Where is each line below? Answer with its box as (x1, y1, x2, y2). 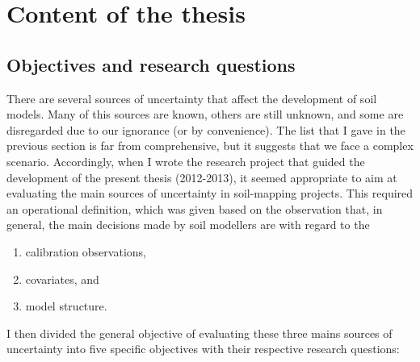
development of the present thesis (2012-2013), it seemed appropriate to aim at (6, 169, 397, 185)
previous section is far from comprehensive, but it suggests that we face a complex (6, 137, 414, 154)
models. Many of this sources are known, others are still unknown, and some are (6, 106, 404, 123)
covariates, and (25, 270, 99, 287)
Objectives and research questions (6, 52, 296, 77)
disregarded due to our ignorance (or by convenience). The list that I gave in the (6, 121, 405, 138)
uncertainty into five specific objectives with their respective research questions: (6, 340, 400, 357)
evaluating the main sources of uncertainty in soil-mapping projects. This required (6, 185, 414, 202)
